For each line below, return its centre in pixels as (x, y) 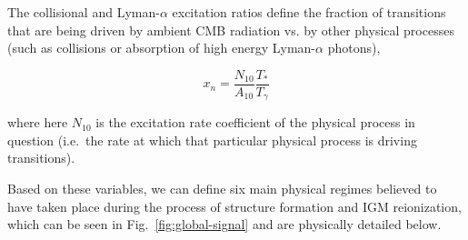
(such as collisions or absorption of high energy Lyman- (162, 48)
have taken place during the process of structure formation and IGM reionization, (234, 206)
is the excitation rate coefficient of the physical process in (255, 122)
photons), (354, 48)
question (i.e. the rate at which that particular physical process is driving (212, 140)
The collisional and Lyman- (84, 12)
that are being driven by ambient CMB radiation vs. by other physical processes (231, 30)
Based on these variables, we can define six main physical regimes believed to (222, 189)
